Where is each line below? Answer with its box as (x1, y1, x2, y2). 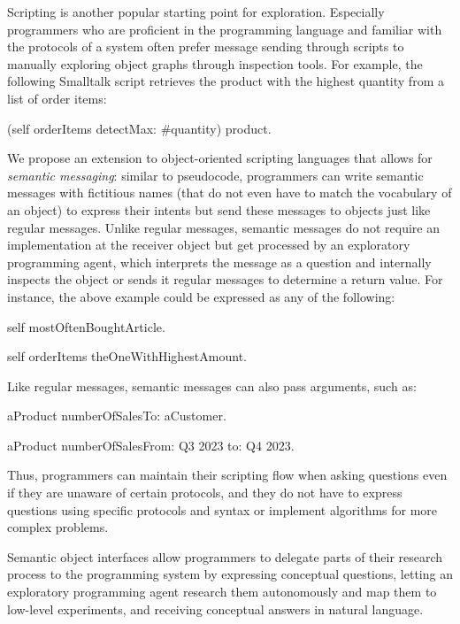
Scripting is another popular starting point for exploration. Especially (7, 3, 385, 20)
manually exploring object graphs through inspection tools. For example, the (7, 54, 423, 73)
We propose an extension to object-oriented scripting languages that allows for (7, 149, 433, 167)
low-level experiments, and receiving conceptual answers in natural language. (7, 599, 424, 618)
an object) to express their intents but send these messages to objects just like (7, 200, 431, 219)
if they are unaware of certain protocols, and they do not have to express (7, 483, 402, 502)
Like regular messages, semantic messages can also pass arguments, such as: (7, 376, 417, 395)
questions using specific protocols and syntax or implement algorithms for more (7, 500, 438, 519)
